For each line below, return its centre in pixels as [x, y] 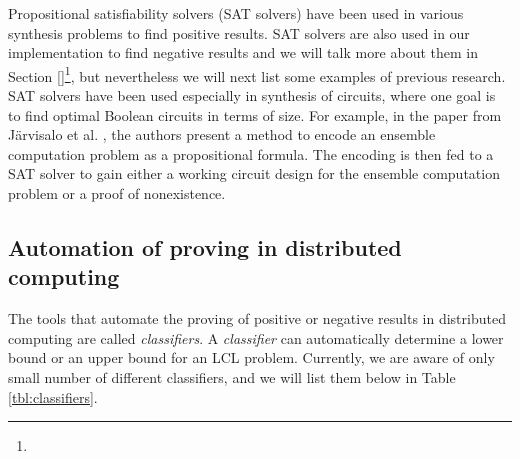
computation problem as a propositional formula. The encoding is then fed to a [251, 153]
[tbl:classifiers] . [53, 396]
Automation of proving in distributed [205, 246]
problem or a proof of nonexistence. [117, 193]
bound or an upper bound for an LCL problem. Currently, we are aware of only [251, 357]
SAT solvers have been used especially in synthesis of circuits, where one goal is [252, 95]
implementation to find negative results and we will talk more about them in [243, 52]
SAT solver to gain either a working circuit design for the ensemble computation [254, 173]
